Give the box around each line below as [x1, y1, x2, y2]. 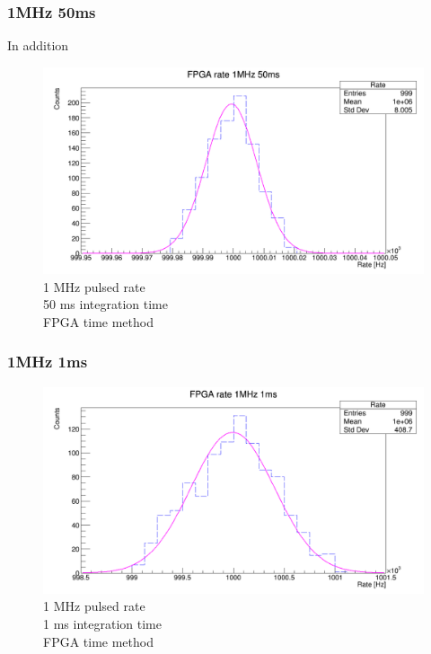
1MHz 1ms [7, 350, 88, 373]
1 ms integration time [43, 614, 162, 633]
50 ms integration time [43, 295, 168, 314]
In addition [7, 36, 69, 55]
